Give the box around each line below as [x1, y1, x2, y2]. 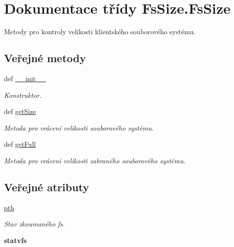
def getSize [4, 106, 36, 116]
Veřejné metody [4, 50, 86, 66]
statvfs [4, 235, 27, 245]
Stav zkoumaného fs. [4, 219, 65, 229]
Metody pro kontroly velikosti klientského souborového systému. [4, 26, 196, 37]
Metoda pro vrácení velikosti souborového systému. [4, 122, 154, 133]
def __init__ [4, 73, 46, 83]
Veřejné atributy [4, 179, 89, 194]
